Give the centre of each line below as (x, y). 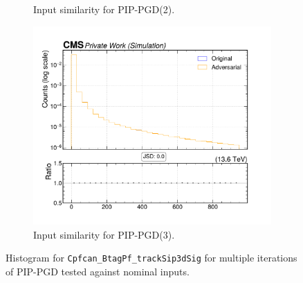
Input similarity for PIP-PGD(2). (104, 9)
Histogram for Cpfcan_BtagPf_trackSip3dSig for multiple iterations (151, 258)
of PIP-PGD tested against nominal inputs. (98, 271)
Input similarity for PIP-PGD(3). (104, 234)
